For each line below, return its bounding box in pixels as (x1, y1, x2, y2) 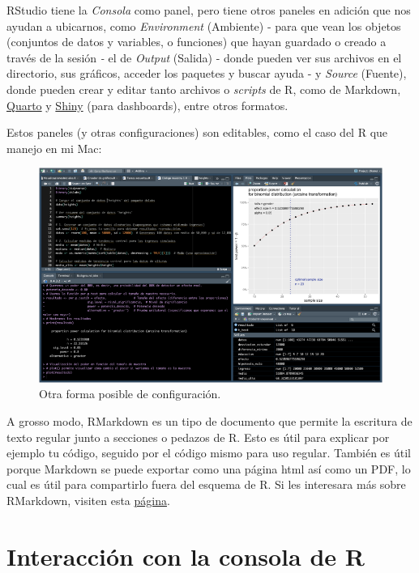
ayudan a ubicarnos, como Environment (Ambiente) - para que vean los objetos (6, 17, 401, 34)
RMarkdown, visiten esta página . (6, 491, 170, 508)
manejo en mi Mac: (6, 139, 102, 156)
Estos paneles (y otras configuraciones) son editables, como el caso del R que (6, 124, 388, 141)
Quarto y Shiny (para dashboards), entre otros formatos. (6, 96, 289, 113)
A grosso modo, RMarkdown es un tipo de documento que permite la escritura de (6, 412, 413, 429)
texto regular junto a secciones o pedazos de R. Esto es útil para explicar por (6, 428, 390, 445)
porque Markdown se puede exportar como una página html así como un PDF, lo (6, 460, 411, 477)
